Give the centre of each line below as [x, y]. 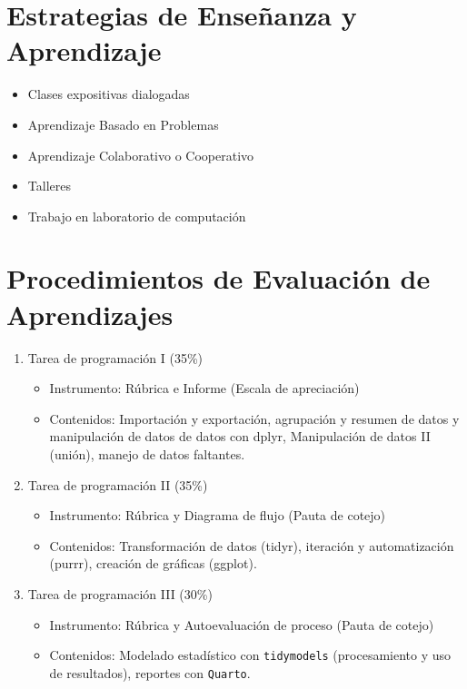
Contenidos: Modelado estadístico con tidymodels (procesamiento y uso [250, 655]
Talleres [49, 186]
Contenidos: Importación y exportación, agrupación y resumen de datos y [254, 418]
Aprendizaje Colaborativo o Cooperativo [141, 155]
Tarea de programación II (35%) [118, 484]
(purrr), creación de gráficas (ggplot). [153, 563]
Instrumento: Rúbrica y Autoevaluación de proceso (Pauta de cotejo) [242, 624]
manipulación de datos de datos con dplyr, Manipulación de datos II [240, 436]
